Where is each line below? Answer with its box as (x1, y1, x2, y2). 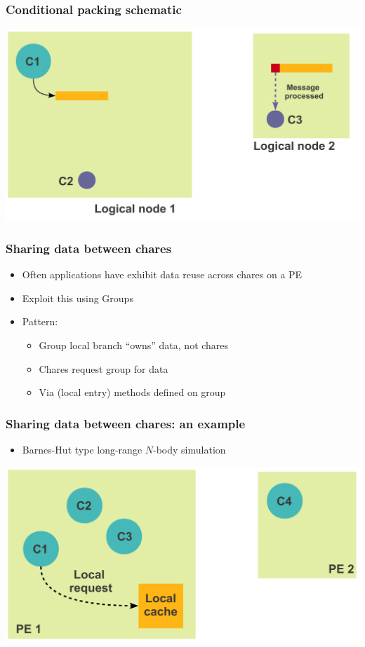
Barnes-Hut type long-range (22, 442, 142, 456)
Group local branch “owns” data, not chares (39, 337, 229, 352)
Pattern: (22, 314, 58, 329)
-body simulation (153, 442, 226, 456)
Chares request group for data (39, 361, 168, 376)
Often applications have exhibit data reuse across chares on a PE (22, 267, 303, 282)
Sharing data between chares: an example (6, 414, 246, 432)
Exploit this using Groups (22, 290, 133, 305)
